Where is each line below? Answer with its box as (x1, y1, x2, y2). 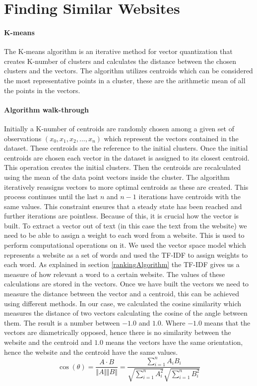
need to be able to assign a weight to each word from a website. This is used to (4, 230, 245, 240)
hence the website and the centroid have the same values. (4, 346, 178, 357)
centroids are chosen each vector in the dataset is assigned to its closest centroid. (4, 152, 250, 163)
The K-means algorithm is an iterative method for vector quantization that (4, 46, 233, 56)
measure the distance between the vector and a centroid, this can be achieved (4, 288, 239, 299)
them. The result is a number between (4, 317, 120, 328)
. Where (161, 317, 186, 328)
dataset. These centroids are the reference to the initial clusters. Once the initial (4, 143, 248, 153)
